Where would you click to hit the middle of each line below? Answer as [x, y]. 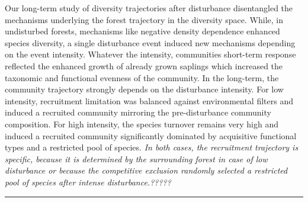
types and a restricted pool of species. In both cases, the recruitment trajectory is [152, 147]
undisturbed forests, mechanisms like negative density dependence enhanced [142, 31]
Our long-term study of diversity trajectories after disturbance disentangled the [149, 8]
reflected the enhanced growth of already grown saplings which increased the [144, 65]
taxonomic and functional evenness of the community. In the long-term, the [142, 77]
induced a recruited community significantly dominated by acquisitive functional [151, 135]
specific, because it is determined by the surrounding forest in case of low [136, 158]
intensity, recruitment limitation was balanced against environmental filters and [149, 100]
